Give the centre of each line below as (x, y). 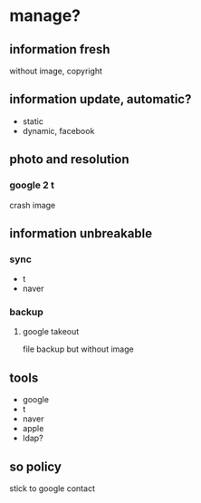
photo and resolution (69, 160)
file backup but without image (78, 349)
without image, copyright (56, 71)
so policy (35, 466)
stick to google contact (52, 488)
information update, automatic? (100, 99)
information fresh (60, 49)
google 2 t (32, 185)
